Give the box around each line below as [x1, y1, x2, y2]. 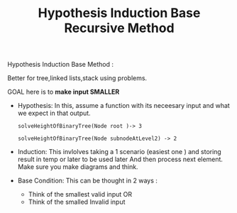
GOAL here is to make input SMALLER [7, 87, 120, 97]
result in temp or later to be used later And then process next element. [17, 155, 224, 164]
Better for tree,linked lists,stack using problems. [7, 74, 148, 82]
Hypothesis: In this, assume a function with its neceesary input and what [17, 102, 231, 110]
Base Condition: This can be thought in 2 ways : [17, 176, 158, 185]
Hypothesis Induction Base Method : [7, 60, 114, 69]
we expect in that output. [17, 109, 91, 118]
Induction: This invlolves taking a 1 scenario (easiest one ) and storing [17, 148, 221, 156]
